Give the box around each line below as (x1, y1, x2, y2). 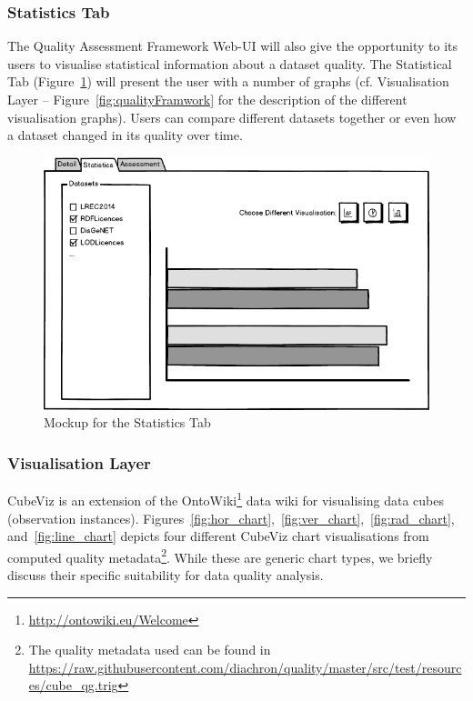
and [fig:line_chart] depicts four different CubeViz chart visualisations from (7, 526, 429, 546)
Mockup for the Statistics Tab (44, 413, 211, 432)
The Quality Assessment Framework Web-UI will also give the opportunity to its (7, 36, 458, 55)
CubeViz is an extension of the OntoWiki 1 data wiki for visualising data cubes (7, 488, 444, 509)
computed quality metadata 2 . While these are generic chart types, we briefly (7, 545, 433, 566)
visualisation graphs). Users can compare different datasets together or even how (7, 107, 457, 126)
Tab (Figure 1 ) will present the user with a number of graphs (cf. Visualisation (7, 72, 449, 91)
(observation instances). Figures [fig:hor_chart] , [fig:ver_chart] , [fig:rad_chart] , (7, 508, 455, 527)
